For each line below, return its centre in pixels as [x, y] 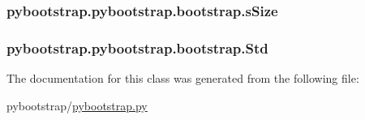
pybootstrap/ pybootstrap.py [77, 105]
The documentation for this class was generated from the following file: [183, 78]
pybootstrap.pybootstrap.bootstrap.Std [137, 47]
